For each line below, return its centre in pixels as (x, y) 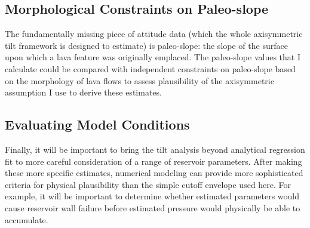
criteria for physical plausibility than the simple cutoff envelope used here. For (148, 184)
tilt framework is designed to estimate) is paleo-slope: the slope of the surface (146, 45)
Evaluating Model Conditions (97, 124)
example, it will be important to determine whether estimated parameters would (152, 196)
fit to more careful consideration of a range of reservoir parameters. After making (154, 161)
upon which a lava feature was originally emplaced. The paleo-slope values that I (153, 57)
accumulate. (27, 219)
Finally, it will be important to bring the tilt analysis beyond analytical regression (155, 149)
